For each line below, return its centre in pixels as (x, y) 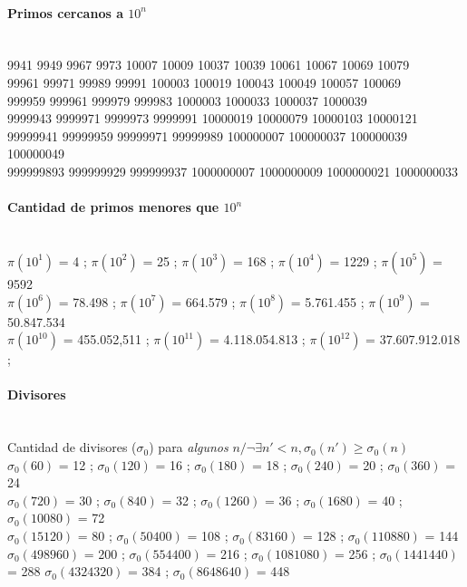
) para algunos (189, 447)
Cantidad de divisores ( (72, 447)
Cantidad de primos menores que (113, 207)
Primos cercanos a (65, 12)
